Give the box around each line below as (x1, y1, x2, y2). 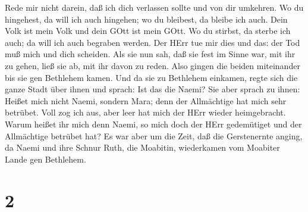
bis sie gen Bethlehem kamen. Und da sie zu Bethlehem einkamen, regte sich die (5, 71, 298, 83)
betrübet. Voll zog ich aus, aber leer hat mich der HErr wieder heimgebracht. (5, 106, 286, 119)
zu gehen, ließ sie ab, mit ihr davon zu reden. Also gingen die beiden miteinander (5, 59, 300, 71)
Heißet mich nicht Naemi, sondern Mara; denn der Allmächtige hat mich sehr (5, 94, 287, 107)
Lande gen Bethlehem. (5, 152, 86, 165)
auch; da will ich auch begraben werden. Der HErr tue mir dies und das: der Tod (5, 36, 300, 48)
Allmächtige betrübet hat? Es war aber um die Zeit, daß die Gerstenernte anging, (5, 129, 303, 142)
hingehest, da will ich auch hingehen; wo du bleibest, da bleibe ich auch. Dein (5, 13, 288, 25)
